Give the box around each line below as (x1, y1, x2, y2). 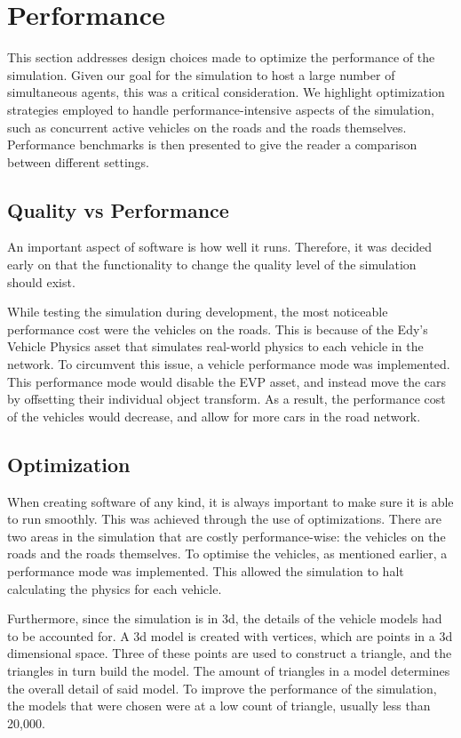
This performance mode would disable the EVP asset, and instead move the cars (7, 372, 447, 390)
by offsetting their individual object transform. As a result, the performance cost (7, 389, 446, 408)
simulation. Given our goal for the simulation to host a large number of (7, 65, 395, 84)
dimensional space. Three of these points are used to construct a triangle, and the (7, 644, 452, 662)
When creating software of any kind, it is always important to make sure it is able (7, 492, 454, 510)
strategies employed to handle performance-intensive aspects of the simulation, (7, 100, 434, 118)
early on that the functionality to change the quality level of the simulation (7, 255, 417, 274)
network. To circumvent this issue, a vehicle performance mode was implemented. (7, 355, 450, 373)
